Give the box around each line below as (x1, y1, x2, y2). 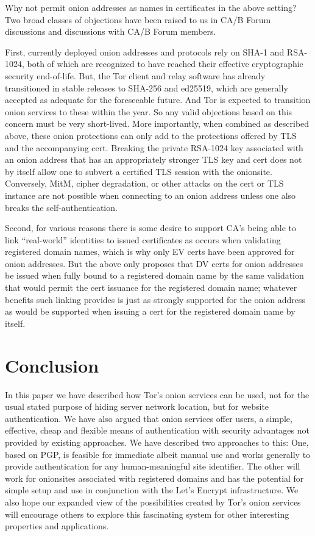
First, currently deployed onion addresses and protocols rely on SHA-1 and (5, 45, 285, 58)
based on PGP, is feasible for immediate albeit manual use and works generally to (5, 448, 311, 460)
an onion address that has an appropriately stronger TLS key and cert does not (5, 153, 302, 166)
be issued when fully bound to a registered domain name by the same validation (5, 269, 304, 282)
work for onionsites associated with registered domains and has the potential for (5, 471, 304, 484)
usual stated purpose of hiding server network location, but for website (5, 400, 269, 413)
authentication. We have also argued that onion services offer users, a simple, (5, 412, 292, 424)
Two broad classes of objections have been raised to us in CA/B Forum (5, 13, 271, 26)
